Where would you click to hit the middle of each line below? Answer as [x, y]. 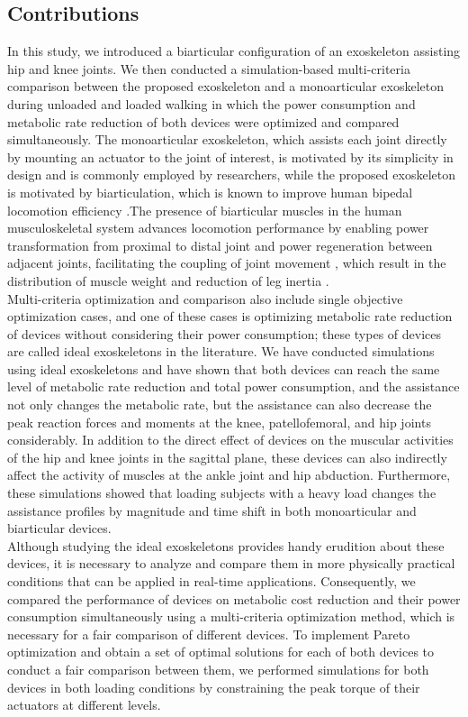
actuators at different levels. [84, 705]
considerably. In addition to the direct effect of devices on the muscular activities [230, 440]
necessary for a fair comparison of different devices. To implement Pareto [209, 634]
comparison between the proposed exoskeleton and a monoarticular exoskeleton [225, 86]
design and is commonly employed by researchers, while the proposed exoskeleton [231, 175]
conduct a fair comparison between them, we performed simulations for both [218, 669]
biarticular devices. [59, 528]
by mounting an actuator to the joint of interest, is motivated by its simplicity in [230, 156]
